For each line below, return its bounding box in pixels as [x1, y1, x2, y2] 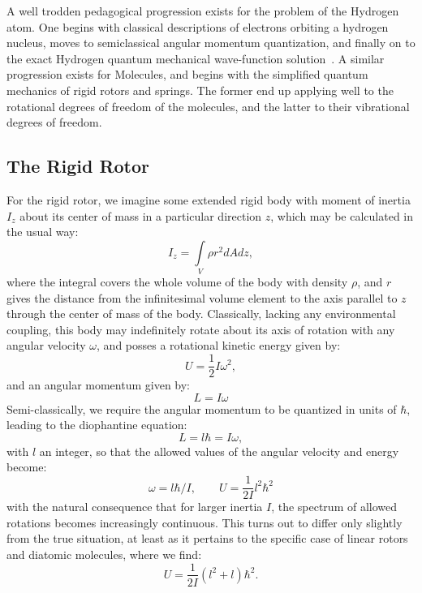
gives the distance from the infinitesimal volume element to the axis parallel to [6, 289, 398, 306]
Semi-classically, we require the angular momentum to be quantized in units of [6, 400, 397, 417]
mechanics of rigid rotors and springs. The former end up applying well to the [6, 81, 394, 98]
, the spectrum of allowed [271, 498, 398, 515]
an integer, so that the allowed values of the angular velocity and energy [39, 442, 399, 459]
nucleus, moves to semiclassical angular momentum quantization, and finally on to [6, 34, 416, 51]
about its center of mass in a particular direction [19, 207, 262, 224]
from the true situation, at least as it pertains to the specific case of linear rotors [6, 530, 408, 547]
